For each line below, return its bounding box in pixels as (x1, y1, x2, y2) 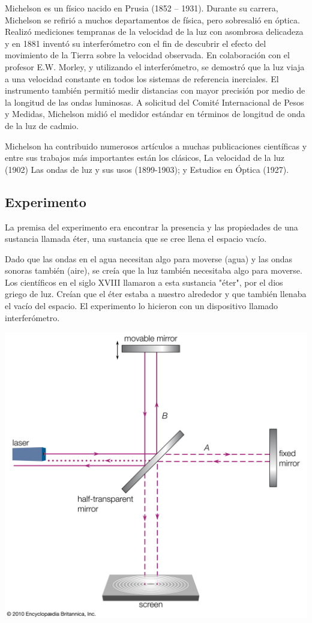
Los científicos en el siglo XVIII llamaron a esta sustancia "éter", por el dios (5, 275, 283, 288)
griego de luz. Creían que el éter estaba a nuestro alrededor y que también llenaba (5, 287, 307, 300)
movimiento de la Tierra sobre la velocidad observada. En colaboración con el (5, 49, 290, 61)
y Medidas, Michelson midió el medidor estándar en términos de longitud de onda (5, 107, 305, 120)
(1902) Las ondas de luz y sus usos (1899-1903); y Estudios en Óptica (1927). (5, 163, 289, 175)
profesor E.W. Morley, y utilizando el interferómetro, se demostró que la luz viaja (5, 60, 305, 73)
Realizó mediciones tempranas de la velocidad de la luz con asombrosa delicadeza (5, 25, 304, 38)
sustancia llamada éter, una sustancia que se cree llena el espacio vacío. (5, 232, 267, 245)
